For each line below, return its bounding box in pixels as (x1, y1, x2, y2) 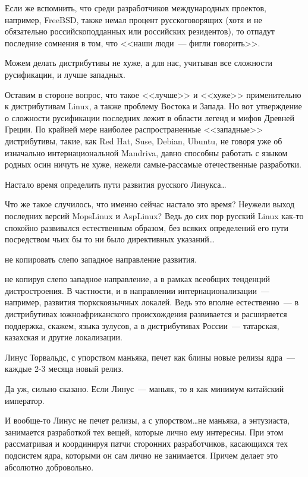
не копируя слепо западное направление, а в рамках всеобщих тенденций (5, 273, 271, 285)
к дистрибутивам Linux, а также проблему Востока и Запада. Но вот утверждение (5, 100, 302, 112)
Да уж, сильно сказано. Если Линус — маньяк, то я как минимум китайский (5, 383, 284, 395)
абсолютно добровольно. (5, 460, 94, 473)
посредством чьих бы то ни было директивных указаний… (5, 233, 215, 245)
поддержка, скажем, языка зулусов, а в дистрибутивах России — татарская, (5, 319, 279, 331)
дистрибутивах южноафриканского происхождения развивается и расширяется (5, 308, 287, 320)
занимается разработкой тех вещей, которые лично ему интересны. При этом (5, 425, 284, 438)
